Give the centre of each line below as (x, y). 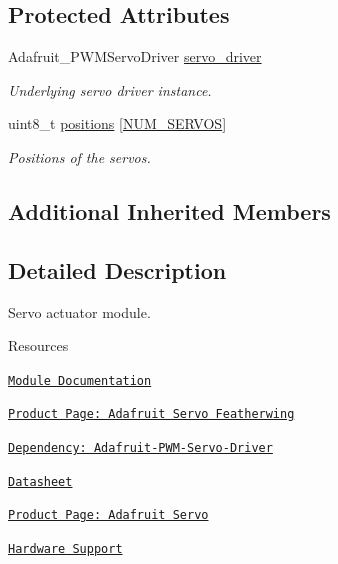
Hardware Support (65, 549)
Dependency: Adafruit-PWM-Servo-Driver (140, 448)
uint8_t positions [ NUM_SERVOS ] (117, 123)
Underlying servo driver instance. (110, 89)
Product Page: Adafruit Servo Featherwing (151, 414)
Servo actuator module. (79, 311)
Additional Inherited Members (169, 210)
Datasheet (40, 481)
